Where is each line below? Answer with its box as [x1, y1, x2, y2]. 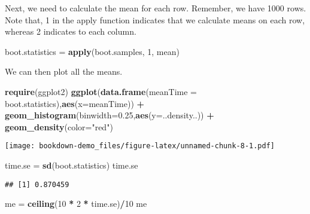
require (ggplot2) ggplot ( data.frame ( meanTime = [5, 85, 197, 97]
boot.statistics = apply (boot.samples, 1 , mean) [5, 45, 180, 57]
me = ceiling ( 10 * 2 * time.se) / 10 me [5, 197, 147, 210]
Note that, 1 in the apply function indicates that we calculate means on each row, [5, 13, 305, 26]
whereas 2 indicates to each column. [5, 25, 136, 38]
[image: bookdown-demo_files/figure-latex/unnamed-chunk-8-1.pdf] [5, 142, 275, 151]
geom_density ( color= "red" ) [5, 120, 113, 133]
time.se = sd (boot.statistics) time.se [5, 159, 138, 171]
